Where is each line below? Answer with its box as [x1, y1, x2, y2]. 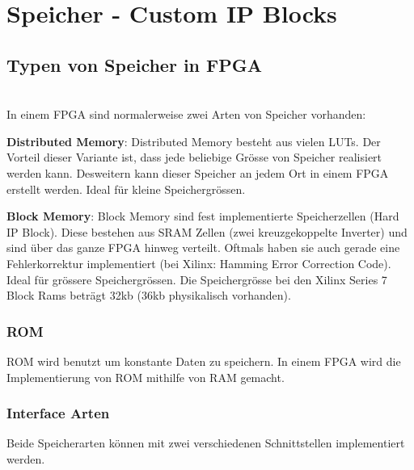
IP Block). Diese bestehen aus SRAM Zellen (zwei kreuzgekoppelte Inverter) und [6, 223, 408, 240]
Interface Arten [6, 403, 110, 423]
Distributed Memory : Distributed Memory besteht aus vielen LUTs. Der [6, 132, 381, 149]
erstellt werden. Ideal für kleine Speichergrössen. [6, 180, 246, 197]
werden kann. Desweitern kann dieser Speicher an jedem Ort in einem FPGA [6, 164, 389, 181]
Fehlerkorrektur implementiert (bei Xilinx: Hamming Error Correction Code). [6, 254, 391, 271]
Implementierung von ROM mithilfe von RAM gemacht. [6, 368, 285, 385]
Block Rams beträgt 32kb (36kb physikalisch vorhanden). [6, 287, 291, 304]
